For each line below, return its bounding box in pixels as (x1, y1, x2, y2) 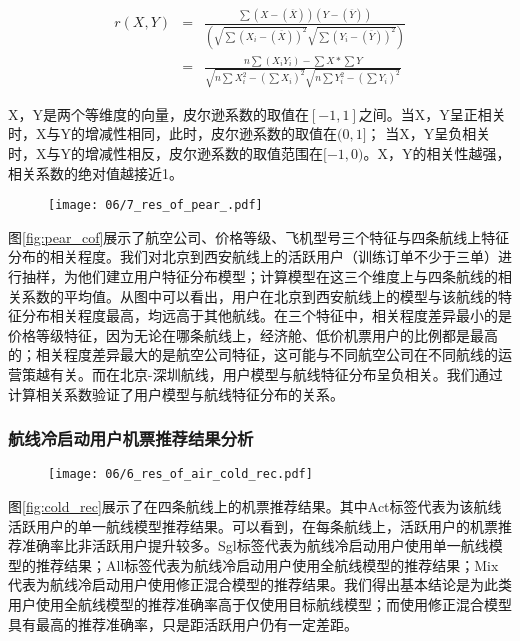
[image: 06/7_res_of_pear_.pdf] (48, 198, 263, 213)
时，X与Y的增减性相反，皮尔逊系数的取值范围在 (8, 142, 323, 163)
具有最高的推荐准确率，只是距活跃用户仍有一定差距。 (8, 613, 358, 634)
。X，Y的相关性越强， (363, 142, 511, 163)
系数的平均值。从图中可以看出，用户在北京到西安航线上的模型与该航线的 (21, 285, 498, 306)
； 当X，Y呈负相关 (366, 123, 491, 144)
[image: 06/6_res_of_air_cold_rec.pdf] (48, 467, 313, 482)
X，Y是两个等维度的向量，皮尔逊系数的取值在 (8, 103, 309, 124)
